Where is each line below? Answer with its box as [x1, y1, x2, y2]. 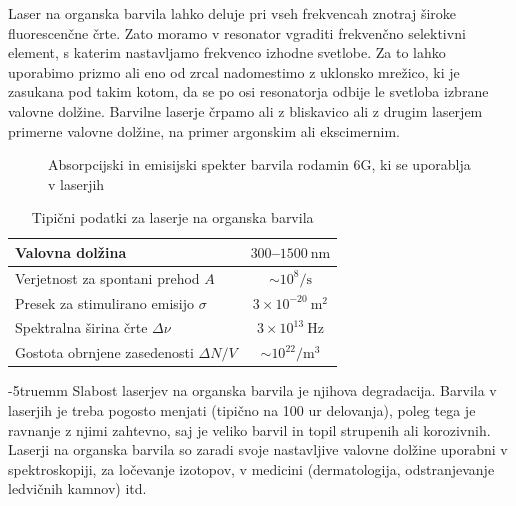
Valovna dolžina [15, 241, 127, 262]
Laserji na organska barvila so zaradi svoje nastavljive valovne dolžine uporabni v [8, 439, 508, 460]
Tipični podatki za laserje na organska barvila [31, 207, 314, 228]
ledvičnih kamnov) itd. [8, 478, 147, 499]
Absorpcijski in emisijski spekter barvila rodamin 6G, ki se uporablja [48, 154, 471, 175]
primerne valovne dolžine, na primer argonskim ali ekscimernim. [8, 120, 400, 141]
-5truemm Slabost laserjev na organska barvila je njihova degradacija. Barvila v [8, 380, 497, 401]
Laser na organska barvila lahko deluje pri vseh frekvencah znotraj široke [8, 3, 457, 23]
